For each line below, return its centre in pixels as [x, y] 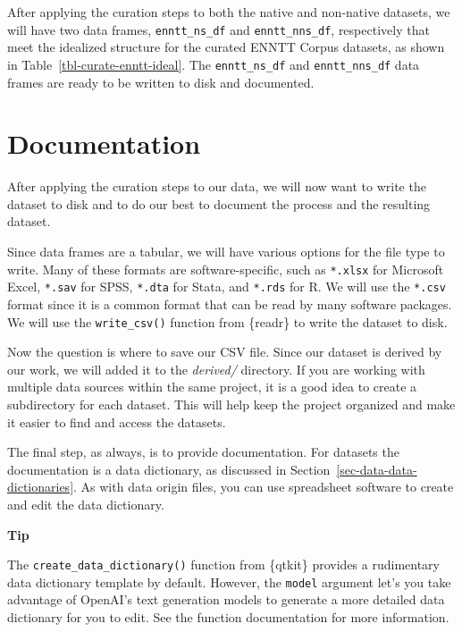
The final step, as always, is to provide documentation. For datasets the [203, 452]
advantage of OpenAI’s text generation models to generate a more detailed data [226, 599]
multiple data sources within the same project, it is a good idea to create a [212, 387]
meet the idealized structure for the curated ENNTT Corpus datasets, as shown [226, 47]
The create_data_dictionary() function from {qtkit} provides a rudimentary [223, 565]
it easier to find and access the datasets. [117, 421]
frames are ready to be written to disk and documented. [161, 82]
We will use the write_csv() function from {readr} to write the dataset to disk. [227, 321]
